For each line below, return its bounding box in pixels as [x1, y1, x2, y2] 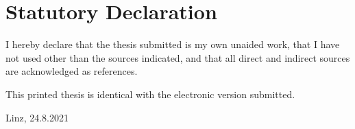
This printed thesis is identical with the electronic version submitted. [5, 86, 295, 101]
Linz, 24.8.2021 [5, 110, 69, 124]
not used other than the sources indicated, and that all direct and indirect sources [5, 50, 350, 64]
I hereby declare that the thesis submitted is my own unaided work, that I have [5, 37, 340, 51]
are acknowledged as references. [5, 64, 138, 78]
